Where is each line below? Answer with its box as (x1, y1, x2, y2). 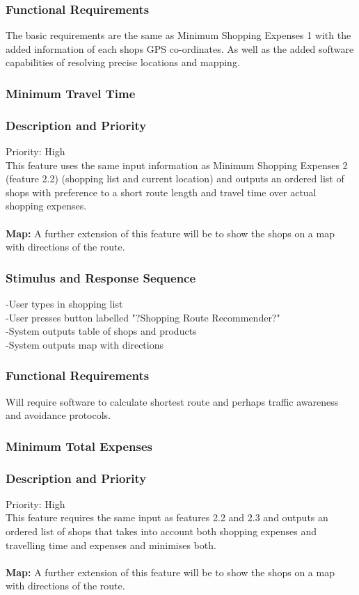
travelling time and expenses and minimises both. (6, 537, 216, 552)
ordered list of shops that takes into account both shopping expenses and (6, 524, 317, 539)
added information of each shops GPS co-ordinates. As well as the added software (6, 41, 354, 56)
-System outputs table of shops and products (6, 324, 197, 338)
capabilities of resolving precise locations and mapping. (6, 55, 240, 70)
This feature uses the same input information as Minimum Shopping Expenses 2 (6, 157, 348, 172)
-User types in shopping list (6, 296, 123, 311)
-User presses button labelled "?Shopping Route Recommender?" (6, 310, 280, 324)
